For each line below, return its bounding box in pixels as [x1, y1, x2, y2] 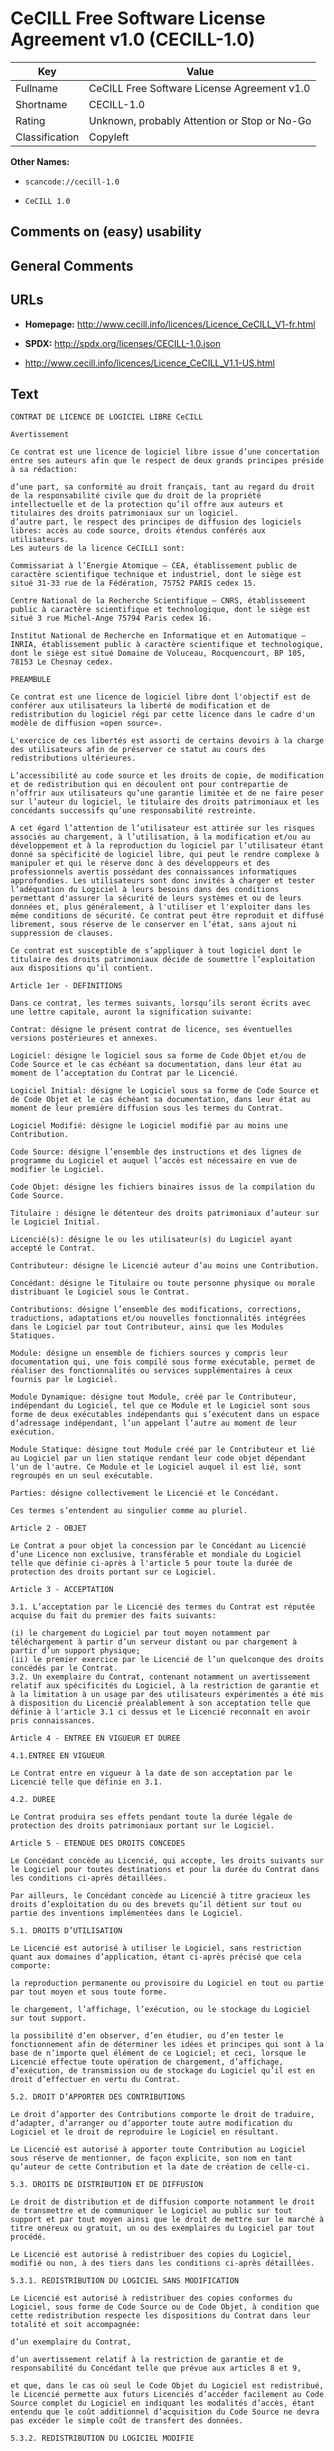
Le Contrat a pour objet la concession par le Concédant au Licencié [10, 1541, 307, 1551]
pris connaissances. [10, 1716, 97, 1726]
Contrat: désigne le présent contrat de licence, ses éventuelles [10, 1025, 293, 1035]
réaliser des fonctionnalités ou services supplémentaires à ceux [10, 1366, 293, 1376]
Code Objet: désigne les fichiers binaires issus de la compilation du [10, 1182, 315, 1192]
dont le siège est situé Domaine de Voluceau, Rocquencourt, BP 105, [10, 648, 307, 659]
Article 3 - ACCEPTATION [10, 1585, 114, 1595]
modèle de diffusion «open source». [10, 718, 163, 729]
